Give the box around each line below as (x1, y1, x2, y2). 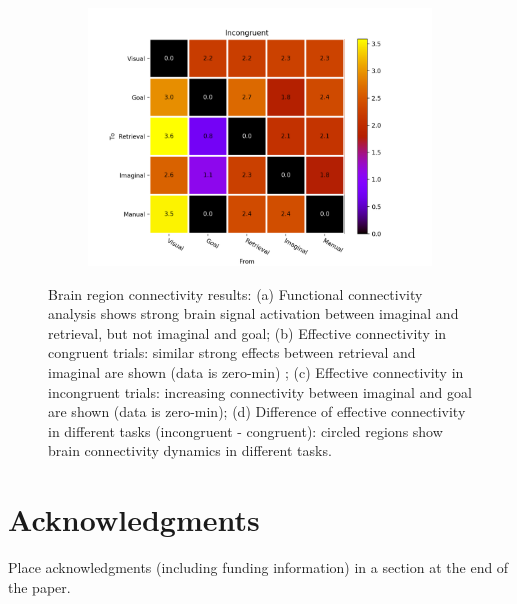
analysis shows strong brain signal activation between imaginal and (48, 303, 459, 324)
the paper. (8, 576, 71, 597)
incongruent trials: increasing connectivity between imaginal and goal (48, 381, 472, 402)
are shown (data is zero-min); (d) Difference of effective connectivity (48, 401, 466, 422)
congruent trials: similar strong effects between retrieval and (48, 342, 416, 363)
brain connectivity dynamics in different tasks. (48, 440, 332, 461)
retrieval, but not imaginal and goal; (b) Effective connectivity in (48, 322, 447, 343)
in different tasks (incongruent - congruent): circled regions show (48, 420, 443, 441)
